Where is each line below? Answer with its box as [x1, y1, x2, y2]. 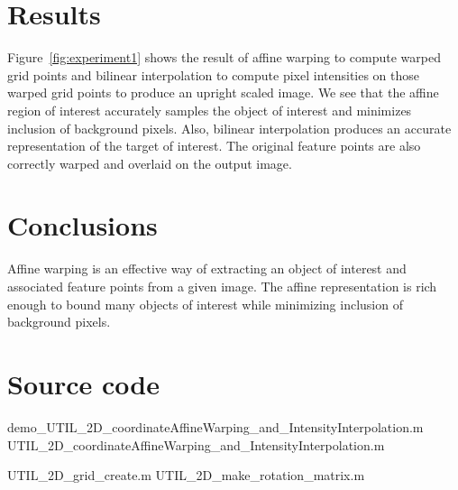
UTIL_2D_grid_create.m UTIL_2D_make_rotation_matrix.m [7, 466, 365, 485]
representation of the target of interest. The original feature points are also [7, 136, 421, 155]
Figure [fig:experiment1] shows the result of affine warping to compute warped [7, 48, 441, 67]
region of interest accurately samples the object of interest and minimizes [7, 100, 412, 119]
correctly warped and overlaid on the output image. [7, 153, 292, 172]
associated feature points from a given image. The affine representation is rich [7, 277, 437, 295]
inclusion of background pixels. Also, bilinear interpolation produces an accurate [7, 118, 452, 137]
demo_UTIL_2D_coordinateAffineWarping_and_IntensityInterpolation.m [7, 417, 424, 436]
